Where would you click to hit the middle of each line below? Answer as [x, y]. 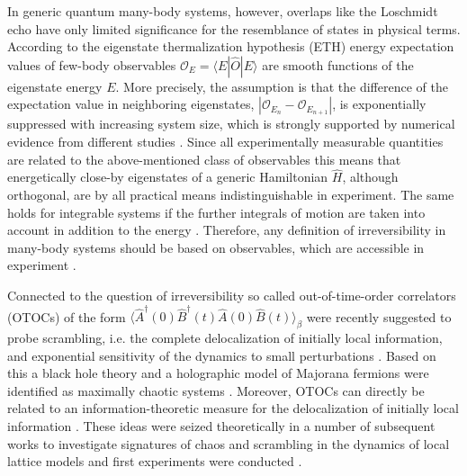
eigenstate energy [55, 86]
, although [370, 177]
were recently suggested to [379, 316]
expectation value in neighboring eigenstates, [131, 104]
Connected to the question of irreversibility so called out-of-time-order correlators [232, 295]
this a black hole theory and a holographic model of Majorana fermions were [218, 373]
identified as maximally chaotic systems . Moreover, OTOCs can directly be [216, 390]
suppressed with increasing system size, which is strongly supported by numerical [231, 124]
